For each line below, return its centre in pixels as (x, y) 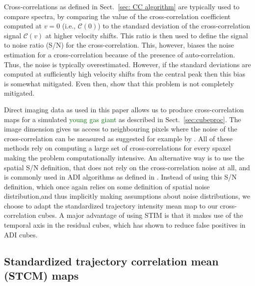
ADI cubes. (21, 234)
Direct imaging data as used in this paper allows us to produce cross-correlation (124, 109)
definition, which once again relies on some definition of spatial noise (107, 186)
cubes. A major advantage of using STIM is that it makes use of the (141, 215)
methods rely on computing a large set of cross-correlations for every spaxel (117, 148)
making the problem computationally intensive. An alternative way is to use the (124, 157)
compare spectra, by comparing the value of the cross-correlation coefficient (117, 16)
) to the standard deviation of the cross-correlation (174, 26)
